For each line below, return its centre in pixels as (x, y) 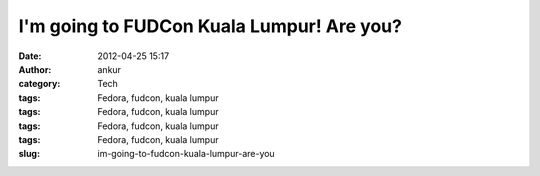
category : (39, 84)
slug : (29, 154)
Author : (35, 69)
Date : (30, 56)
